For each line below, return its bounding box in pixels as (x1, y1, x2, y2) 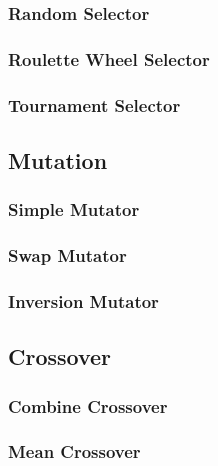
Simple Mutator (8, 197, 140, 222)
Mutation (8, 144, 108, 175)
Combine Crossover (8, 393, 168, 418)
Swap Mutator (8, 243, 127, 268)
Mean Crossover (8, 439, 141, 464)
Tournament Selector (8, 92, 181, 117)
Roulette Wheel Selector (8, 46, 210, 71)
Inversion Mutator (8, 288, 159, 313)
